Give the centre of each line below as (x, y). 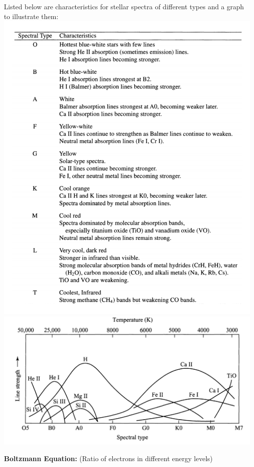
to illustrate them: (31, 16)
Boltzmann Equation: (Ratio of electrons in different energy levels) (108, 458)
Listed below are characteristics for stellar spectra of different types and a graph (124, 6)
